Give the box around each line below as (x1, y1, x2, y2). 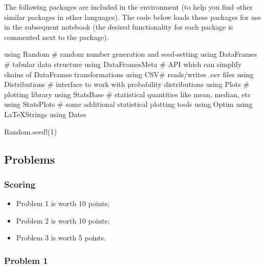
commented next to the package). (4, 31, 109, 42)
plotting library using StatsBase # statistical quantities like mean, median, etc (4, 88, 251, 99)
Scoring (4, 177, 36, 190)
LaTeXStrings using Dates (4, 108, 86, 119)
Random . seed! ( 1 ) (4, 126, 57, 137)
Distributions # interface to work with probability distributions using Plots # (4, 79, 250, 90)
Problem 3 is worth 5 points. (16, 232, 106, 243)
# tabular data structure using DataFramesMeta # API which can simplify (4, 58, 242, 69)
